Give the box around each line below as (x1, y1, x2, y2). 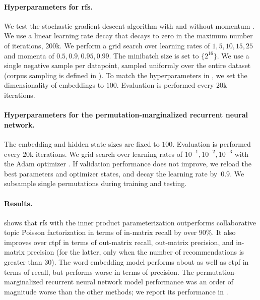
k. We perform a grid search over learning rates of (56, 40, 210, 50)
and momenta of (4, 50, 54, 61)
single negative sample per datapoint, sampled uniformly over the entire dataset (4, 60, 251, 71)
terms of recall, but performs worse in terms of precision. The (4, 266, 194, 277)
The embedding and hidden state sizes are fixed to (4, 138, 160, 149)
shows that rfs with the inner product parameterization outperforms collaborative (4, 217, 256, 227)
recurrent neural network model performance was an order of (45, 276, 234, 287)
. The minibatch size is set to (109, 50, 199, 61)
